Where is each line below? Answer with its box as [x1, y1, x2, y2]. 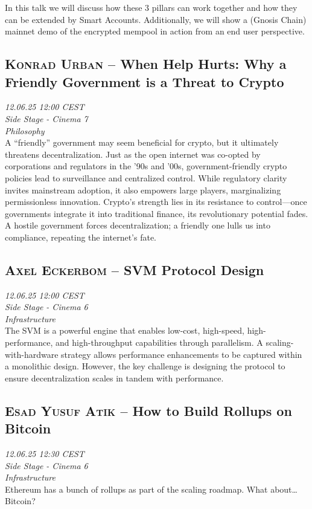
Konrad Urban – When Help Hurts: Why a [5, 54, 287, 73]
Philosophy [5, 124, 45, 137]
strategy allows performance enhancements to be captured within [61, 348, 302, 360]
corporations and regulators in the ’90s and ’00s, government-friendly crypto [5, 160, 287, 172]
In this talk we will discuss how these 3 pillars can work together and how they [5, 1, 298, 13]
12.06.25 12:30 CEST [5, 447, 84, 460]
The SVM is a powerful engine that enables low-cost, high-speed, [5, 324, 244, 337]
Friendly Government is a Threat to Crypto [5, 72, 284, 91]
